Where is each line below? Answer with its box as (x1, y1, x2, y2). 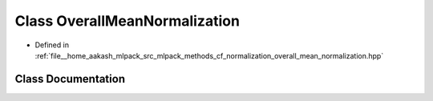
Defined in (34, 40, 70, 50)
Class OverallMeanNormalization (14, 12, 241, 30)
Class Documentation (14, 72, 126, 86)
